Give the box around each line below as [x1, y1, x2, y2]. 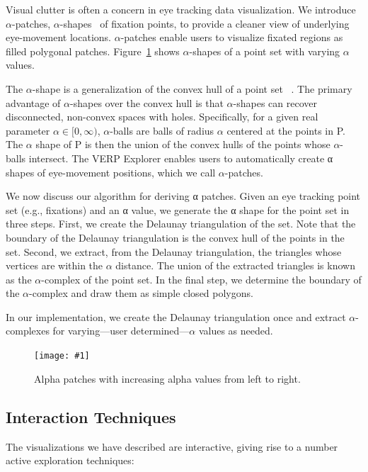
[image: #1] [34, 351, 90, 361]
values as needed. [198, 323, 273, 338]
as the [6, 271, 32, 286]
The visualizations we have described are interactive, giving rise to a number [6, 439, 338, 454]
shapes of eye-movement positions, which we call [6, 164, 216, 179]
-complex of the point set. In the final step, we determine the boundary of [41, 271, 362, 286]
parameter [6, 123, 50, 137]
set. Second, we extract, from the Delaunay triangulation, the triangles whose [6, 244, 342, 259]
